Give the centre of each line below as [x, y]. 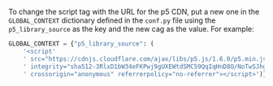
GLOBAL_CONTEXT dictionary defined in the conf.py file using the [112, 20]
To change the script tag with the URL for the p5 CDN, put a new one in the [134, 12]
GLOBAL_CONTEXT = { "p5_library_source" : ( [81, 44]
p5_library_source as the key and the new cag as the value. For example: [131, 29]
